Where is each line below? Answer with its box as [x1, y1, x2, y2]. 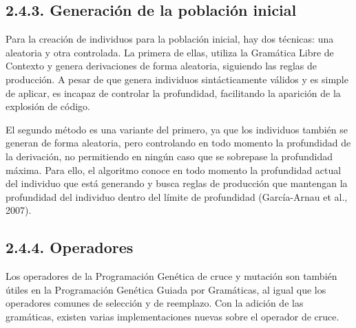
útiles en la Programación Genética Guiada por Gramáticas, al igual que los [6, 282, 326, 296]
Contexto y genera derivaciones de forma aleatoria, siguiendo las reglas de [6, 58, 317, 73]
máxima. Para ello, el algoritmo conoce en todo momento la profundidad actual [6, 162, 342, 177]
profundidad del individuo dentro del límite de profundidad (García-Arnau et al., [6, 189, 348, 204]
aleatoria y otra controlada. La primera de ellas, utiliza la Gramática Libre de [6, 45, 334, 59]
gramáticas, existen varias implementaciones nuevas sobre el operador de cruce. [6, 309, 339, 323]
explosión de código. [6, 99, 90, 113]
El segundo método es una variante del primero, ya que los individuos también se [6, 122, 348, 136]
